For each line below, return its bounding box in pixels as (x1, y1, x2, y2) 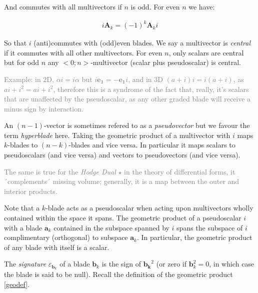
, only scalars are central (168, 47, 244, 57)
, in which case (209, 258, 254, 269)
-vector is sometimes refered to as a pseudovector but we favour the (43, 120, 250, 130)
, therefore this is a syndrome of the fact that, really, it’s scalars (53, 83, 249, 94)
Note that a (4, 202, 40, 213)
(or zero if (156, 258, 187, 269)
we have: (188, 1, 215, 11)
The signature (4, 258, 46, 269)
